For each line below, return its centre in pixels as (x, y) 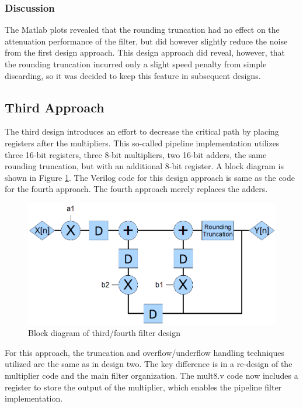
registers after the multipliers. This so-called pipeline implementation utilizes (142, 143)
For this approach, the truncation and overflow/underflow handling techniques (144, 352)
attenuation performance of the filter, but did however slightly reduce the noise (146, 41)
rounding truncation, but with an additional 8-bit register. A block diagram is (144, 166)
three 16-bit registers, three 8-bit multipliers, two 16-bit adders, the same (136, 154)
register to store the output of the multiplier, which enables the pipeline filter (143, 387)
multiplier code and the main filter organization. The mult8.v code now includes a (151, 376)
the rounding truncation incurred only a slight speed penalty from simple (136, 64)
